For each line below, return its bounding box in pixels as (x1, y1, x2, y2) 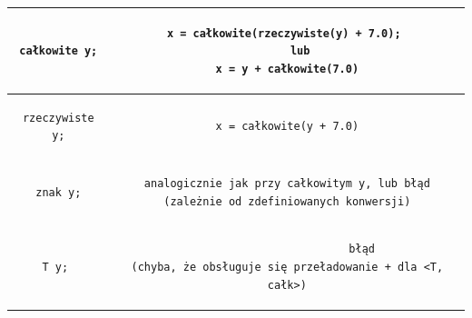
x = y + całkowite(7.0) (215, 62, 359, 75)
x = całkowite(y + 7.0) (215, 120, 359, 134)
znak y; (35, 185, 82, 199)
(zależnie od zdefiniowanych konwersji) (163, 194, 411, 208)
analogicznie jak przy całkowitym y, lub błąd (143, 176, 430, 190)
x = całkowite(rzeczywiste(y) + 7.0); (166, 26, 401, 40)
